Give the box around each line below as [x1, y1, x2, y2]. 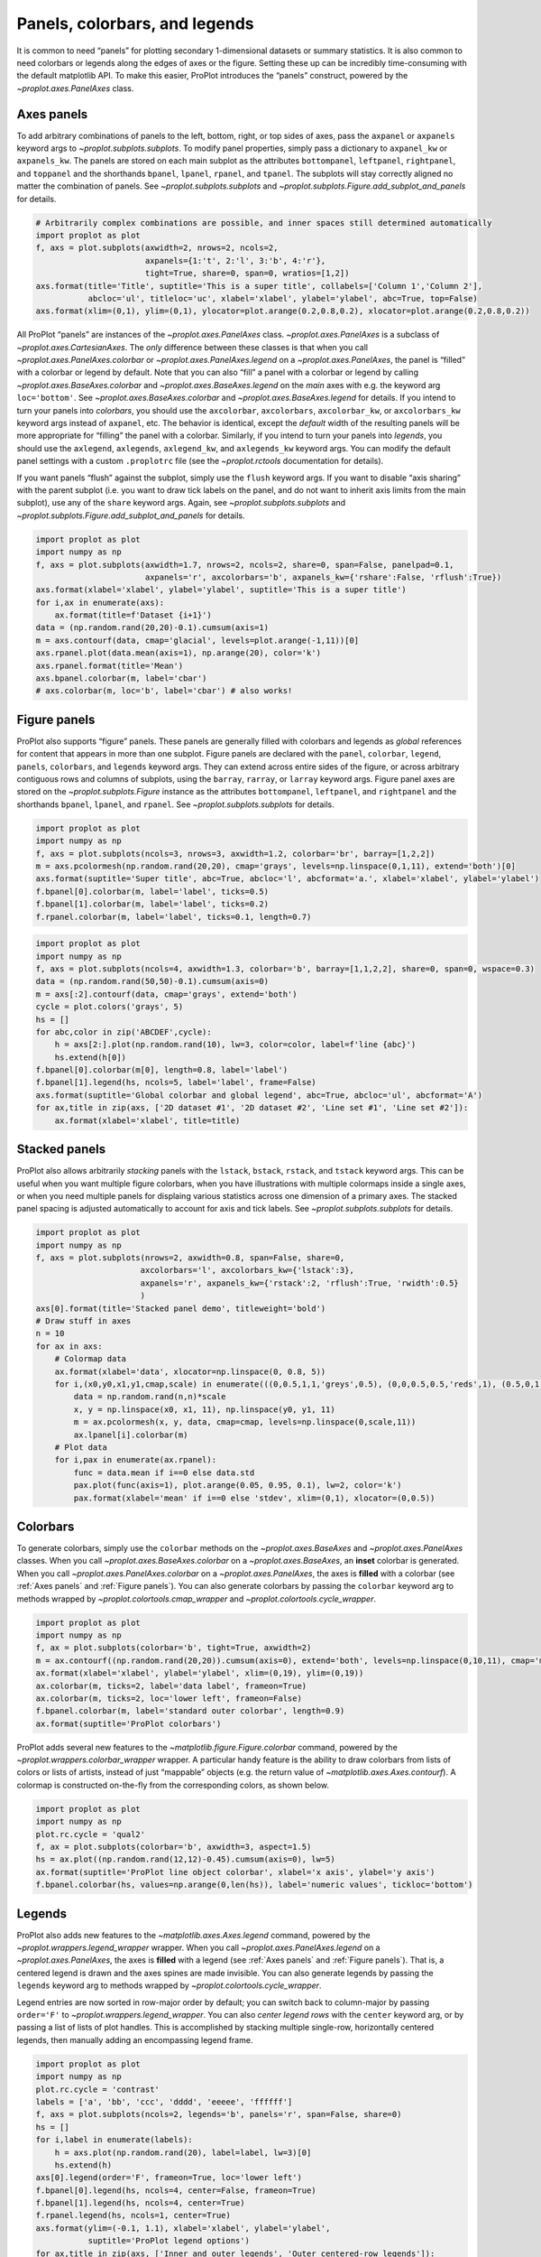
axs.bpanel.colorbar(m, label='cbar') [35, 673, 207, 683]
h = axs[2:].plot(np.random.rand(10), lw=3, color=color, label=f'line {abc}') [54, 1039, 417, 1050]
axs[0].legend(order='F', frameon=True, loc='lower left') [35, 2172, 302, 2183]
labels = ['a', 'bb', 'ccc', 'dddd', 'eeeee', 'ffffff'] [35, 2096, 293, 2107]
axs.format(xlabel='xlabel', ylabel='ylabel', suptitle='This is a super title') [35, 585, 408, 595]
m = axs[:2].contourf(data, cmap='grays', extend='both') [35, 989, 298, 999]
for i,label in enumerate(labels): [35, 2135, 193, 2145]
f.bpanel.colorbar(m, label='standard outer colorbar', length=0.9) [35, 1706, 345, 1716]
